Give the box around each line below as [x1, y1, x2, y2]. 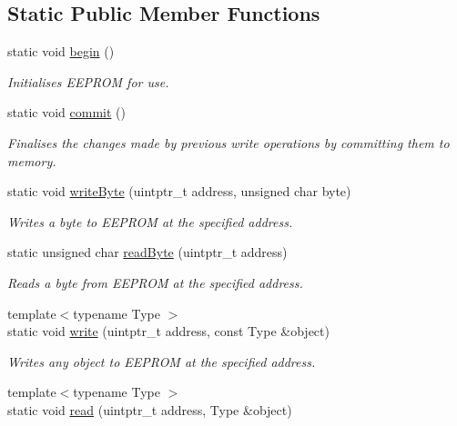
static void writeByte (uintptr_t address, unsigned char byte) [7, 182, 351, 201]
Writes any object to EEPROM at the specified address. [7, 352, 316, 371]
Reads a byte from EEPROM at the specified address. [7, 272, 303, 292]
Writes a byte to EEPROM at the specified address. [7, 212, 293, 231]
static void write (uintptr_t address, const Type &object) [7, 322, 330, 341]
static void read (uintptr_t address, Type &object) [7, 400, 292, 419]
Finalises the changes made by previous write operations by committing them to [7, 133, 450, 152]
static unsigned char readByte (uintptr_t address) [7, 243, 288, 262]
